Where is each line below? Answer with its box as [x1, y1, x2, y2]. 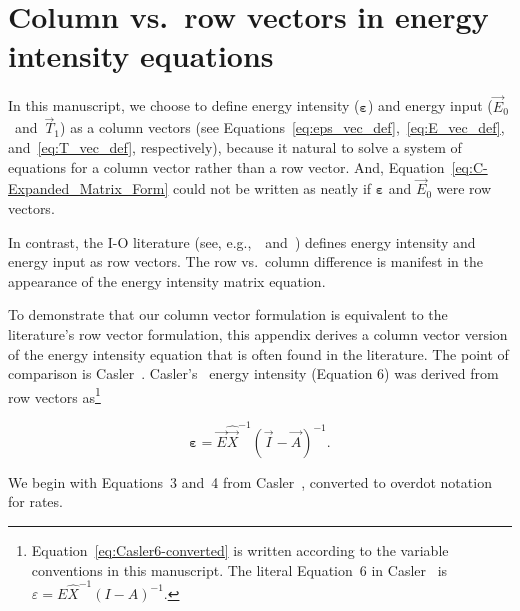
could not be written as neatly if [173, 178, 372, 199]
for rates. [8, 491, 63, 512]
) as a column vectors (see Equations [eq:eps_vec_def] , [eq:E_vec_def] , [60, 117, 505, 138]
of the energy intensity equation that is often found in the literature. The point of [8, 343, 509, 364]
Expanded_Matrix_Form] [8, 178, 169, 199]
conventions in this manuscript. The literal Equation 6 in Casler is [31, 559, 448, 580]
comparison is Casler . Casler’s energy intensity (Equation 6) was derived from [8, 363, 499, 384]
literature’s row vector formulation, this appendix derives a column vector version [8, 323, 508, 344]
